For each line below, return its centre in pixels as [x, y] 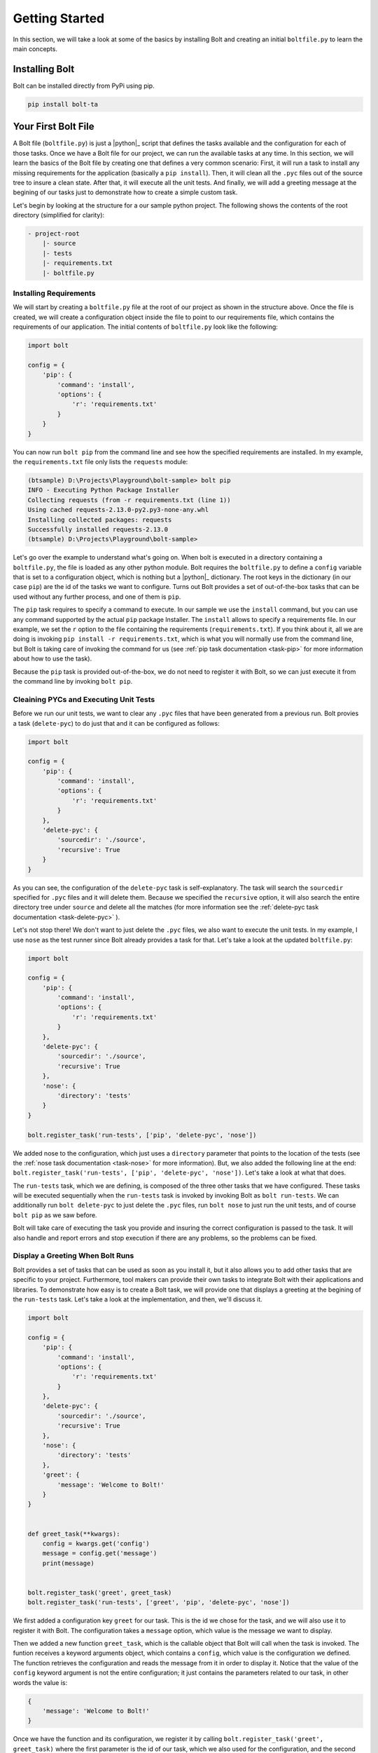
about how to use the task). [52, 658]
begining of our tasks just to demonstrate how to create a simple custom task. [125, 192]
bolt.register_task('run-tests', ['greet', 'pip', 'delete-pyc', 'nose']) [159, 1603]
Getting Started [59, 18]
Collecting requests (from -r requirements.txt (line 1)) [129, 500]
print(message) [68, 1563]
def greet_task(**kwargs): [74, 1534]
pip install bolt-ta [63, 104]
